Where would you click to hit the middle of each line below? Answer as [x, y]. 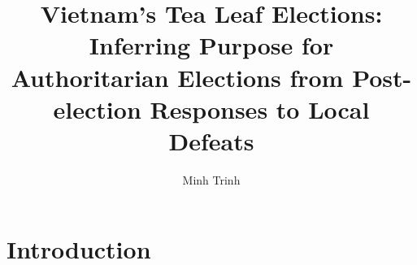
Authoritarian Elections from [177, 77]
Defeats [211, 140]
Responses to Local [260, 109]
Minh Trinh [211, 179]
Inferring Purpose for [211, 45]
